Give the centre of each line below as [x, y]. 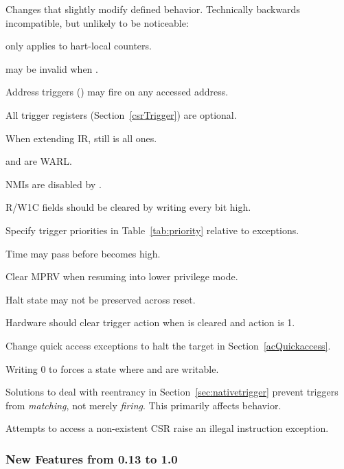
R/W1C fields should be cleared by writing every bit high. [128, 207]
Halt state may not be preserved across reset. [101, 299]
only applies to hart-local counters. [79, 46]
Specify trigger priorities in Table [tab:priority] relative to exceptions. [152, 230]
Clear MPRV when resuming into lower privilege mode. [122, 276]
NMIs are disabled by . [54, 184]
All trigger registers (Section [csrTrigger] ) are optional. [121, 114]
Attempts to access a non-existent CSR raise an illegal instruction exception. [167, 428]
